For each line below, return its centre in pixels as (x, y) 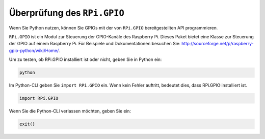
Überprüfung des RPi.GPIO (67, 13)
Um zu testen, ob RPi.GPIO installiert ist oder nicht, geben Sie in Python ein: (85, 59)
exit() (27, 124)
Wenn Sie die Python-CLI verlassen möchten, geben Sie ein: (70, 111)
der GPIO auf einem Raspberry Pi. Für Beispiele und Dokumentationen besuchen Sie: (95, 44)
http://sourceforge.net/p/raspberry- (218, 44)
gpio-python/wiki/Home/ (34, 50)
